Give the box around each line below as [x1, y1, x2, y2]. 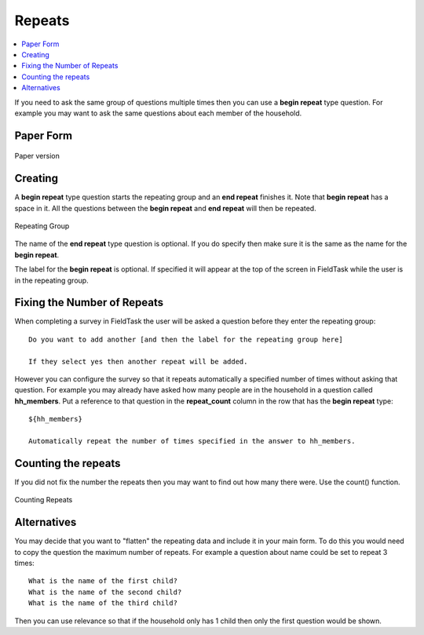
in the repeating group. [14, 276, 90, 285]
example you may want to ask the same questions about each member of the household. [14, 108, 302, 118]
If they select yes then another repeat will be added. [28, 357, 248, 366]
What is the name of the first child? [28, 577, 178, 586]
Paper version [14, 151, 60, 161]
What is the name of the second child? [28, 587, 182, 597]
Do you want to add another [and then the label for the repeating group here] [28, 334, 343, 344]
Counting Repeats [14, 495, 73, 505]
